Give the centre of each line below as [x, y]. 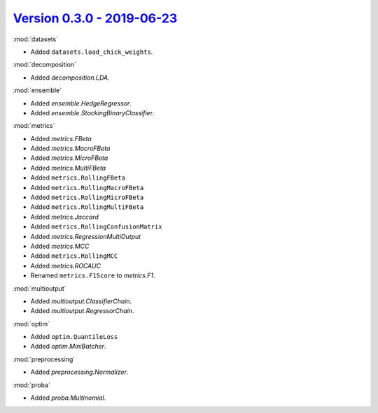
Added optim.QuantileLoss [74, 337]
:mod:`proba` [31, 385]
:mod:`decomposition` [45, 65]
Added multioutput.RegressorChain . [82, 311]
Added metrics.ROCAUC [66, 266]
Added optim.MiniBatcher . [68, 347]
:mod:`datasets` [36, 39]
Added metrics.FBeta [61, 138]
